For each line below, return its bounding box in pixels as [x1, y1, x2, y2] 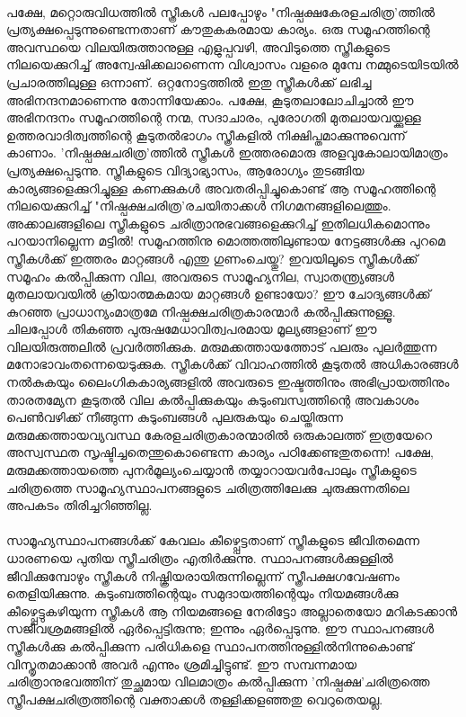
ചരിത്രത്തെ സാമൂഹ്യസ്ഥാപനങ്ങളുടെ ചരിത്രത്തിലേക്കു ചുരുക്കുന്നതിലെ [6, 478, 409, 497]
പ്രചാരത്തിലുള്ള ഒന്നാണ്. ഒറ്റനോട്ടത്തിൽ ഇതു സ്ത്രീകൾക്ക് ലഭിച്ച [6, 72, 372, 91]
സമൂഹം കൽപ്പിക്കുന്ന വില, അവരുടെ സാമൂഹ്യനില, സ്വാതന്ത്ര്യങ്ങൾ [6, 266, 395, 285]
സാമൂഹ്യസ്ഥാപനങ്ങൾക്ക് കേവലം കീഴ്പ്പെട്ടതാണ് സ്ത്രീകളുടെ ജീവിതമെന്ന [6, 531, 420, 550]
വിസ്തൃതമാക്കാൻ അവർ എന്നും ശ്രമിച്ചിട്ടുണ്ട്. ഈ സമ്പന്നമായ [6, 654, 357, 673]
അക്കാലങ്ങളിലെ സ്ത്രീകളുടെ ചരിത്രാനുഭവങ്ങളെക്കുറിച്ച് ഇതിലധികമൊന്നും [6, 213, 430, 232]
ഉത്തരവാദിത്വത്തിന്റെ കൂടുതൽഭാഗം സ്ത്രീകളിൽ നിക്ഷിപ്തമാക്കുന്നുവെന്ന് [6, 125, 406, 144]
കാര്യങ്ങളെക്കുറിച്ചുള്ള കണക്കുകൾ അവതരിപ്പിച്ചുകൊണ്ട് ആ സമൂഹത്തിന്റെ [6, 178, 436, 197]
